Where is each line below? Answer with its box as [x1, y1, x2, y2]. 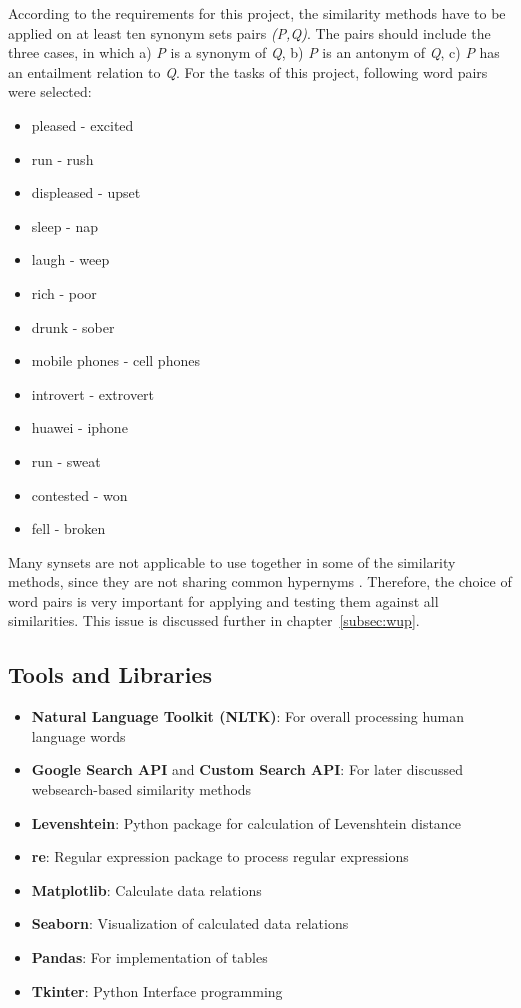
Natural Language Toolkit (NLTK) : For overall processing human [31, 706, 465, 727]
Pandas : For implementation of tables [31, 947, 268, 968]
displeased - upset [31, 182, 141, 203]
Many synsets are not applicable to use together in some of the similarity [8, 551, 456, 572]
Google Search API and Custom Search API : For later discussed [31, 759, 463, 780]
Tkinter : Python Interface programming [31, 980, 283, 1001]
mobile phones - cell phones [31, 350, 200, 371]
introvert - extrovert [31, 383, 155, 404]
